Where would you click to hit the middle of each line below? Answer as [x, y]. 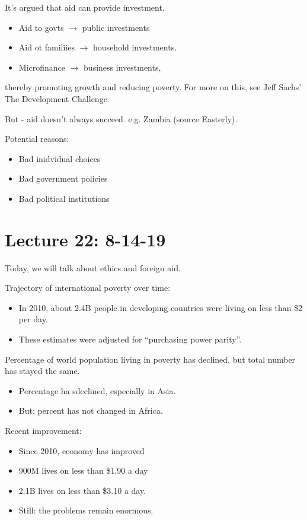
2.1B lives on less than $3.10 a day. [82, 490]
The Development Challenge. [57, 98]
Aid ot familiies [47, 47]
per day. [33, 319]
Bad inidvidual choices [60, 158]
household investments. [135, 47]
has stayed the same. [42, 371]
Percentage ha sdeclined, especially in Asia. [97, 390]
